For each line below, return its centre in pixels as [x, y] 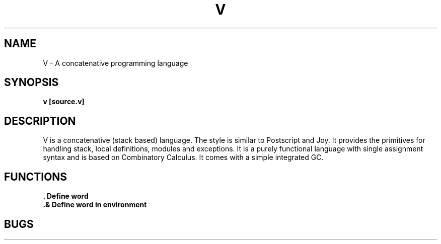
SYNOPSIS [31, 83]
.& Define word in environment [95, 205]
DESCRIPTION [40, 121]
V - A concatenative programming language [116, 63]
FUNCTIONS [36, 177]
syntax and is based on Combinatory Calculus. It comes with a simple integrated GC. [183, 157]
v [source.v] [64, 102]
